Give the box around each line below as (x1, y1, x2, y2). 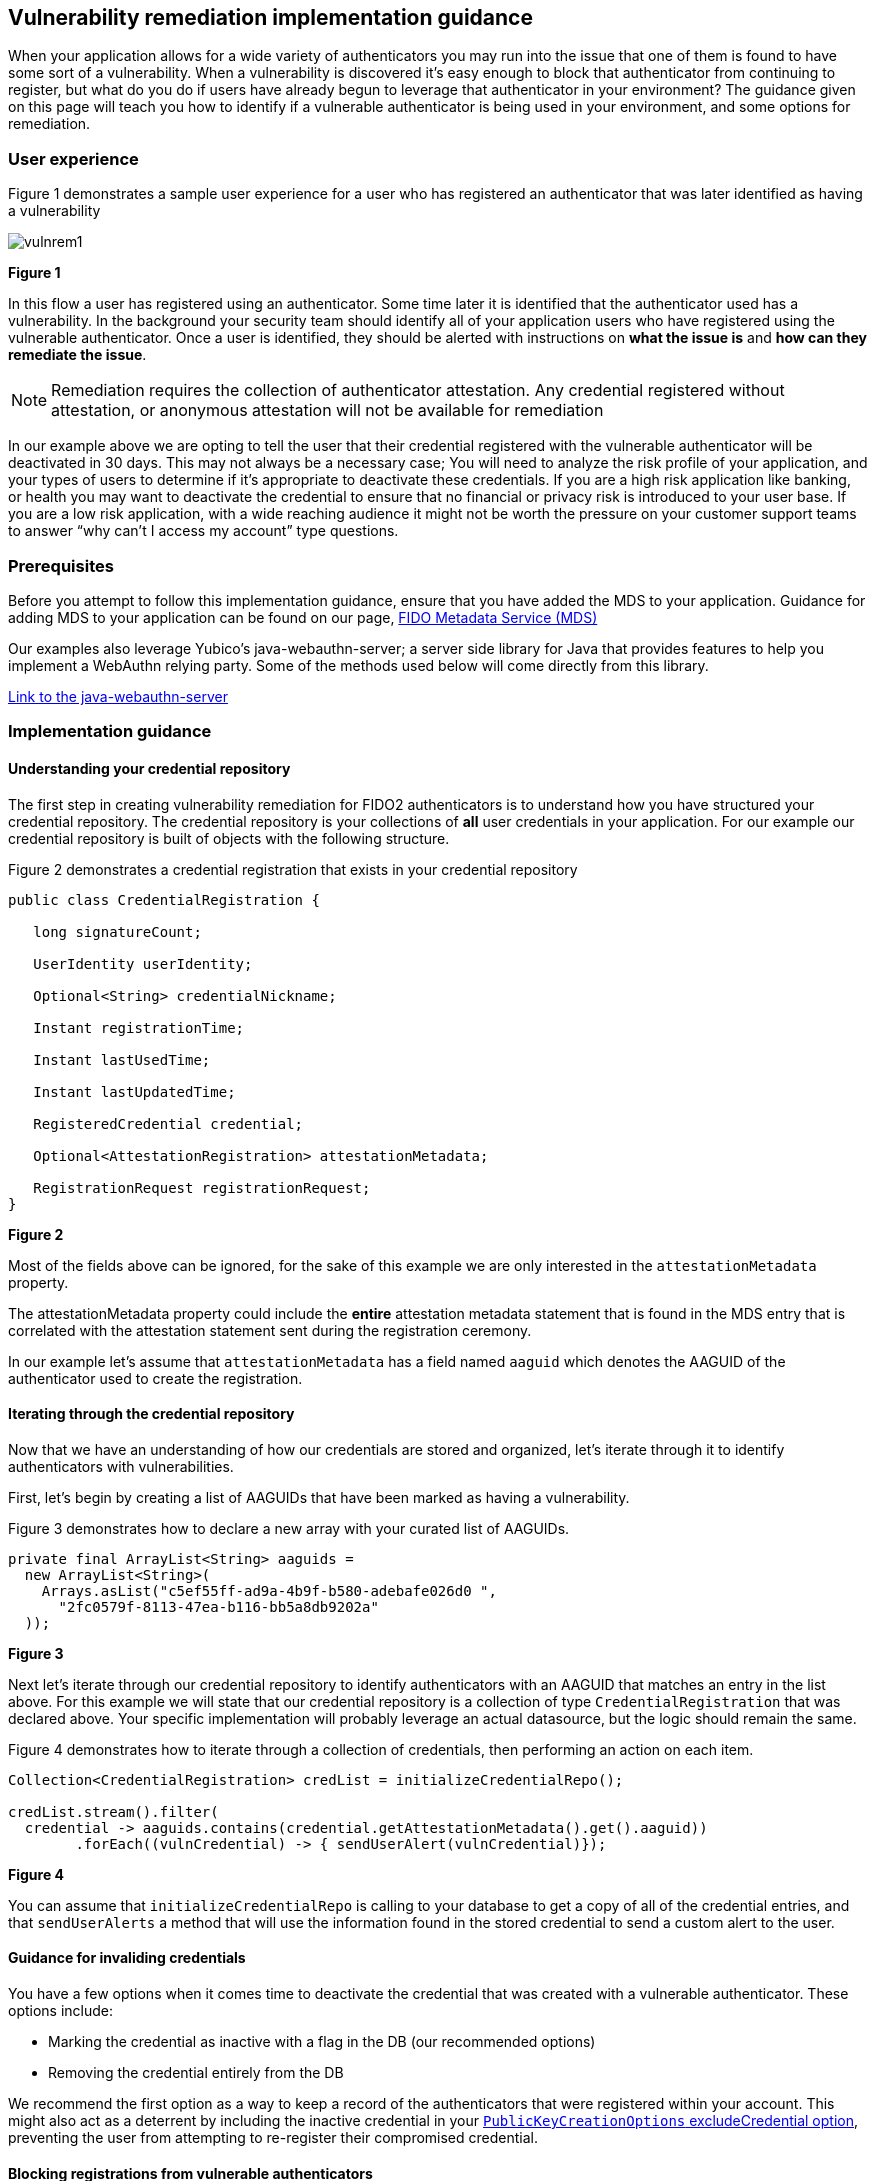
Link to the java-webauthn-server (8, 687, 228, 705)
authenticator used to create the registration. (8, 1369, 303, 1387)
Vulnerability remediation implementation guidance (8, 5, 533, 30)
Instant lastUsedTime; (33, 1051, 211, 1068)
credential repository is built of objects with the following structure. (8, 829, 450, 847)
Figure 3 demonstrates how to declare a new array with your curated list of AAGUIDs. (8, 1519, 570, 1537)
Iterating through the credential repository (8, 1405, 295, 1423)
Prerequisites (8, 555, 114, 576)
